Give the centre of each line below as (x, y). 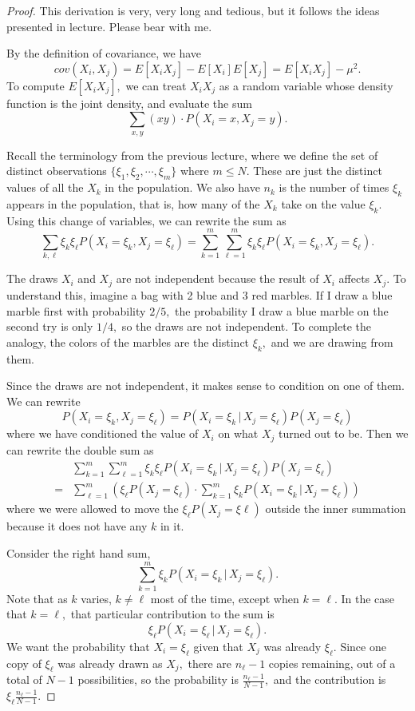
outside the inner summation (336, 508)
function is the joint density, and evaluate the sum (129, 103)
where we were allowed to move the (93, 508)
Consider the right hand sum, (79, 552)
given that (218, 646)
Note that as (37, 598)
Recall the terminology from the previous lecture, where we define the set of (192, 155)
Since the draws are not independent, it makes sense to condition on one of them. (206, 385)
